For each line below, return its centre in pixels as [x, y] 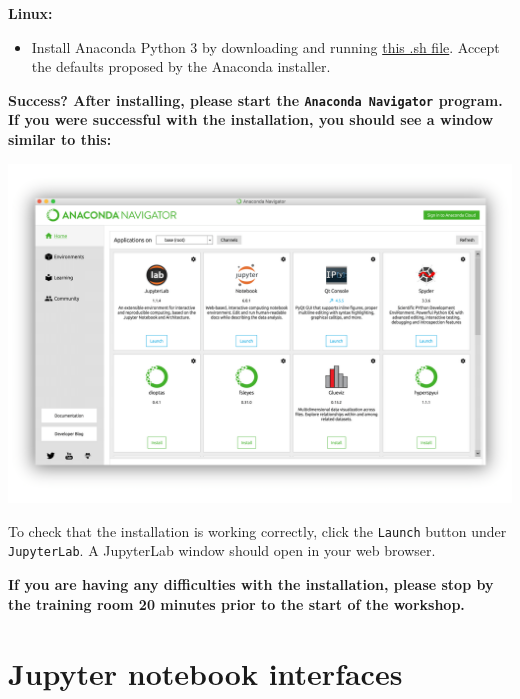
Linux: [30, 13]
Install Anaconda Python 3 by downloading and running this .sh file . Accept [265, 46]
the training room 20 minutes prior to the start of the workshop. [236, 603]
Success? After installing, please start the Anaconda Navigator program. [255, 99]
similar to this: [60, 139]
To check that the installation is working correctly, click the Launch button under [257, 530]
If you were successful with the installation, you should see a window [251, 119]
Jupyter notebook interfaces [205, 672]
